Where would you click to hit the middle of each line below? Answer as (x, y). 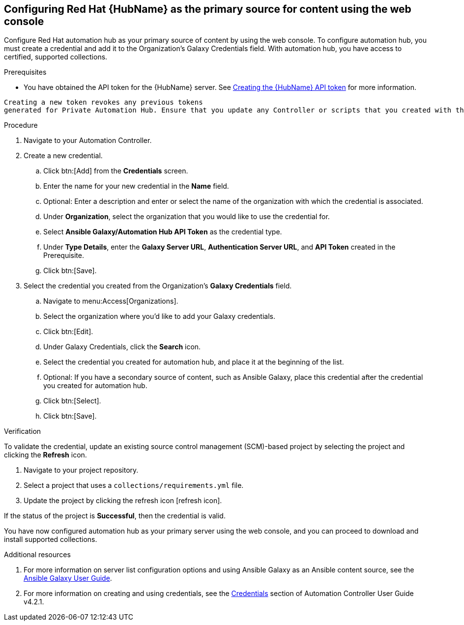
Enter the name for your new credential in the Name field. (136, 186)
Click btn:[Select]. (72, 401)
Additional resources (37, 555)
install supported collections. (51, 540)
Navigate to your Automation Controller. (88, 141)
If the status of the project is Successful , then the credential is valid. (115, 516)
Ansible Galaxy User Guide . (68, 578)
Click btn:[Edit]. (68, 332)
